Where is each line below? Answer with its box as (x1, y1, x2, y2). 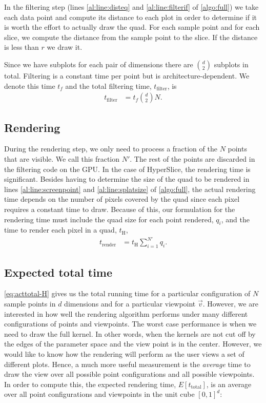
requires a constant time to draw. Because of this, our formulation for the (4, 203, 235, 214)
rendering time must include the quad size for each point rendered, (4, 214, 214, 224)
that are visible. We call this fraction (4, 153, 120, 164)
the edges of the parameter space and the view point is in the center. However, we (4, 338, 262, 349)
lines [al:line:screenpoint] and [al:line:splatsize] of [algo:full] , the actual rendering (4, 183, 256, 194)
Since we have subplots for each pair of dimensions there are (4, 59, 193, 69)
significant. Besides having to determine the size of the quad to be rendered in (4, 174, 250, 184)
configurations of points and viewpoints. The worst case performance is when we (4, 318, 257, 329)
